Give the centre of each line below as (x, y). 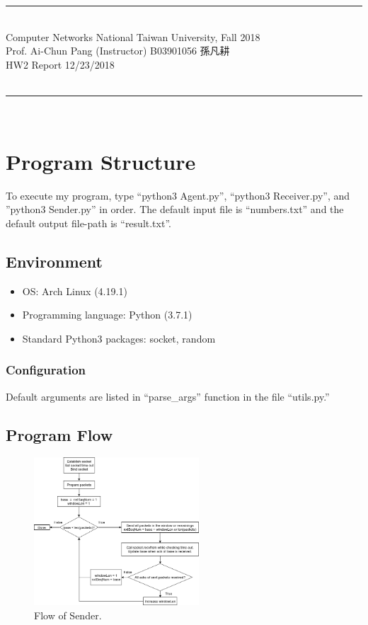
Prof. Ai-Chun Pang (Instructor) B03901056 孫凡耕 (118, 51)
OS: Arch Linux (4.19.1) (75, 291)
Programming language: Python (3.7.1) (107, 315)
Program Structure (101, 161)
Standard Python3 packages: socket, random (119, 338)
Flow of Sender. (68, 615)
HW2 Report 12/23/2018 (60, 64)
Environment (54, 261)
